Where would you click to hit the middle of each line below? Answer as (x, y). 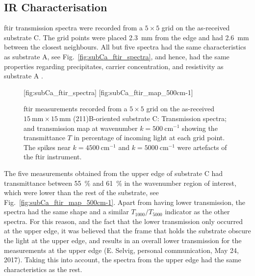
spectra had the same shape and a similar (66, 212)
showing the (200, 128)
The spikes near (47, 147)
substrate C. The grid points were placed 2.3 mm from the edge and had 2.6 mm (127, 37)
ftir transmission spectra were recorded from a (73, 28)
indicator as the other (197, 212)
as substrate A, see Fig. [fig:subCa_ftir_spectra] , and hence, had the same (117, 56)
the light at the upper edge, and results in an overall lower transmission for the (123, 240)
